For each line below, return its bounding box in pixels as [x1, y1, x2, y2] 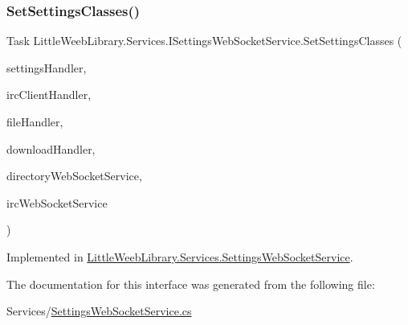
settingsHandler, [6, 59, 87, 76]
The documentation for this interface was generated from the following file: [6, 275, 375, 292]
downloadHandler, [6, 140, 96, 157]
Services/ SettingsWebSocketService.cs [6, 302, 192, 319]
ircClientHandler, [6, 86, 92, 103]
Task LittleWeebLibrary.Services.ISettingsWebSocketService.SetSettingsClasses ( [6, 32, 402, 49]
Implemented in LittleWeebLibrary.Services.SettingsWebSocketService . [6, 248, 353, 265]
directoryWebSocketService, [6, 167, 142, 184]
